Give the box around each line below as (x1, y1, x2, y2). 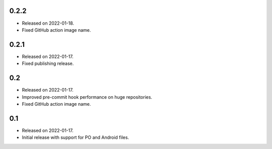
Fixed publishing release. (22, 60, 74, 66)
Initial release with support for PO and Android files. (22, 134, 129, 140)
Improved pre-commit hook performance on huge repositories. (22, 94, 153, 100)
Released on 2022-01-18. (22, 20, 75, 26)
